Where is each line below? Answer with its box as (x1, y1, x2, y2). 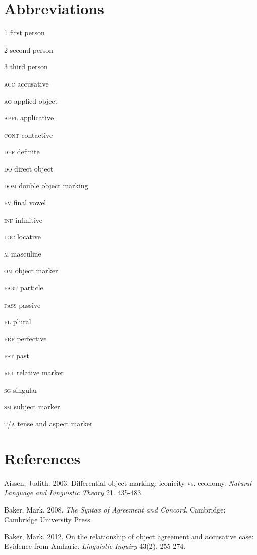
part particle (4, 282, 43, 293)
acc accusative (4, 78, 49, 89)
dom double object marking (4, 180, 88, 191)
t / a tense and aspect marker (4, 418, 93, 429)
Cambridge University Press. (4, 514, 92, 525)
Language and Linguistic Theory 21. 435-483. (4, 487, 143, 498)
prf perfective (4, 333, 47, 344)
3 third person (4, 61, 48, 72)
